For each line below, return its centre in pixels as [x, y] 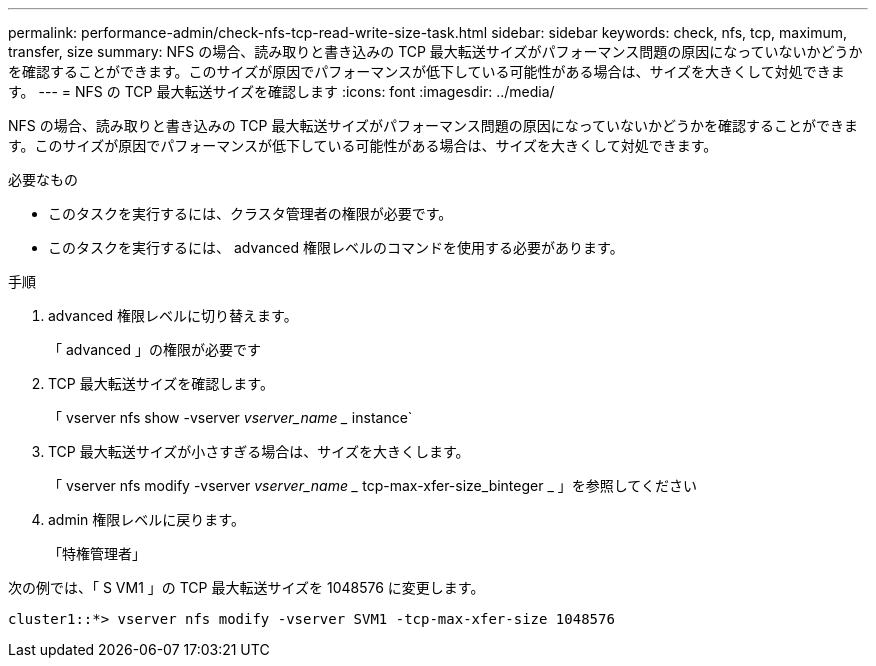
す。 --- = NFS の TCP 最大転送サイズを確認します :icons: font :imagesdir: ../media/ [281, 91]
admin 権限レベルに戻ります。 [146, 519]
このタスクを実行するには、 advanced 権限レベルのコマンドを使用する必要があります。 [336, 247]
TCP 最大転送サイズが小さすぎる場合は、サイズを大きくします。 [259, 451]
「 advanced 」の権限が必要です [155, 349]
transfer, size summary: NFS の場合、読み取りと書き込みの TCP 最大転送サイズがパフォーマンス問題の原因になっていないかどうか [435, 51]
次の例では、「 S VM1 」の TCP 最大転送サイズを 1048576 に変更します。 [246, 587]
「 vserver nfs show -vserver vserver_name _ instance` [230, 417]
